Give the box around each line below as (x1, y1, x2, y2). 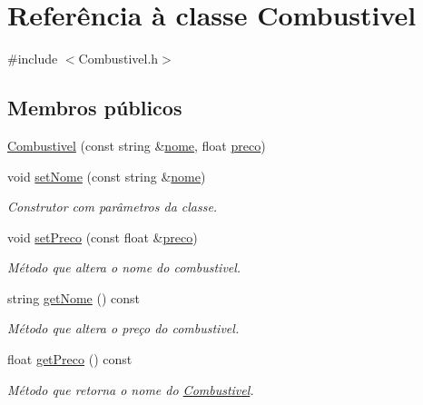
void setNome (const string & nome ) (7, 166, 206, 185)
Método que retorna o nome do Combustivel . (7, 380, 254, 399)
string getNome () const (7, 288, 141, 307)
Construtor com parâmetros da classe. (7, 197, 218, 216)
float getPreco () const (7, 350, 133, 369)
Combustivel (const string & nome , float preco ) (7, 135, 266, 154)
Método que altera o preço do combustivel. (7, 319, 240, 338)
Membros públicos (7, 94, 182, 122)
